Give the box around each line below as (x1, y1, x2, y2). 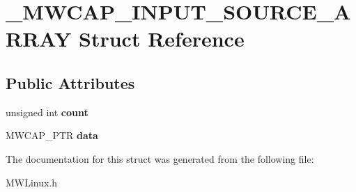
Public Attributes (6, 72, 135, 93)
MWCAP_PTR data (6, 128, 98, 143)
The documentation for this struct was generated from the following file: (6, 151, 314, 166)
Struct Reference (79, 24, 245, 53)
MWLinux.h (6, 175, 58, 189)
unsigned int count (6, 104, 88, 119)
